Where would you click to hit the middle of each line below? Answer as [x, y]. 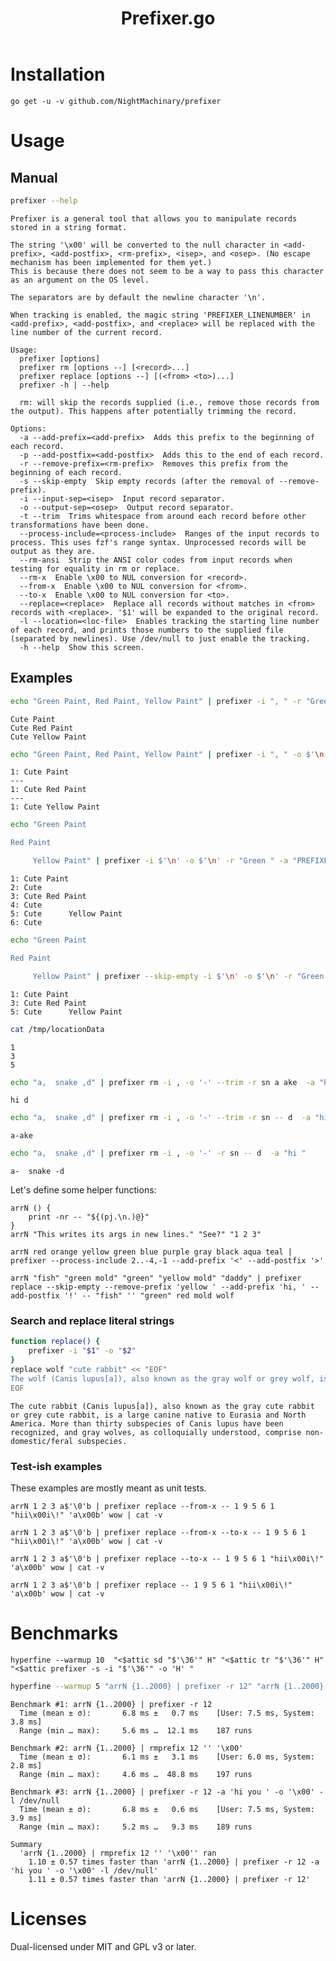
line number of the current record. [86, 332]
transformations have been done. [80, 525]
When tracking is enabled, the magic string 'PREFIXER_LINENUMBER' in [160, 315]
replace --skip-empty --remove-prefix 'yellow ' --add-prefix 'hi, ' [158, 1287]
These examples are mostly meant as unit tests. [108, 1488]
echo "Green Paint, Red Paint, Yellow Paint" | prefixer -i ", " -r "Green [171, 701]
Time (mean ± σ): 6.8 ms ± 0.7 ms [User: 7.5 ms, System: [167, 1713]
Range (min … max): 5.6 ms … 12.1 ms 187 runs [136, 1730]
